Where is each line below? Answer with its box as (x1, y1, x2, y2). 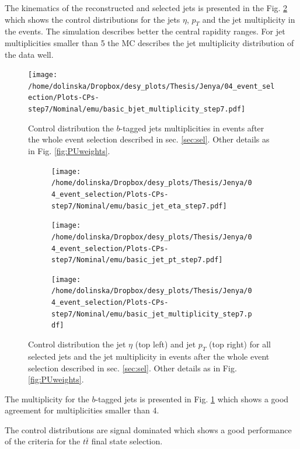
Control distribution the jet (28, 338, 126, 350)
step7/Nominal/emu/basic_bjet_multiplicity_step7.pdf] (28, 105, 246, 114)
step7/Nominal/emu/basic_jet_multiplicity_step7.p (51, 309, 252, 318)
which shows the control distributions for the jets (5, 13, 180, 25)
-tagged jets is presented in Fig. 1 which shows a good (95, 392, 289, 405)
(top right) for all (209, 338, 271, 350)
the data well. (5, 48, 54, 60)
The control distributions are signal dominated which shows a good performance (5, 423, 292, 436)
